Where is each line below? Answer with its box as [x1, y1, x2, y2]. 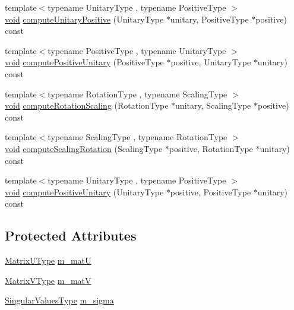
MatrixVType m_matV [5, 274, 91, 286]
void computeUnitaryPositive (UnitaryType [5, 12, 164, 25]
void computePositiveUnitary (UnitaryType [5, 185, 164, 198]
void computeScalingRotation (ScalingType [5, 142, 163, 154]
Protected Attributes [5, 226, 137, 245]
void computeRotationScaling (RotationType [5, 99, 169, 112]
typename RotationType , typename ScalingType [48, 87, 227, 100]
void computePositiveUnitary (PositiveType [5, 56, 164, 68]
